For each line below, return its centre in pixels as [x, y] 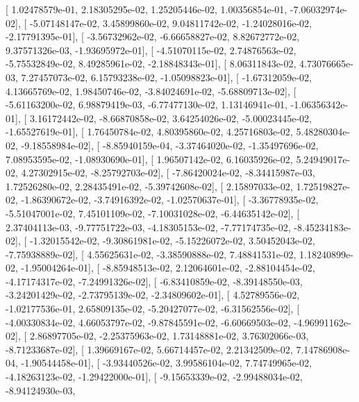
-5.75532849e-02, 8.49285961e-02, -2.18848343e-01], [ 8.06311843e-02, [151, 64]
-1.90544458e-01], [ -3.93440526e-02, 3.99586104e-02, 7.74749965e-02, [166, 363]
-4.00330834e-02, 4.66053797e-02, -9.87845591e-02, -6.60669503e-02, [148, 322]
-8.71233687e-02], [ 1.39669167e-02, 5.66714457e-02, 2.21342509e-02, [149, 349]
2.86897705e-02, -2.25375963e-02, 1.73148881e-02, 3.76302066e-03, [169, 336]
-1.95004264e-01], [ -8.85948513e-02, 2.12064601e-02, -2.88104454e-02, [168, 268]
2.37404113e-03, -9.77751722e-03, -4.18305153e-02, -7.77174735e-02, [148, 227]
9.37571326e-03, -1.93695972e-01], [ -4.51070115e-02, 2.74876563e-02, [151, 50]
